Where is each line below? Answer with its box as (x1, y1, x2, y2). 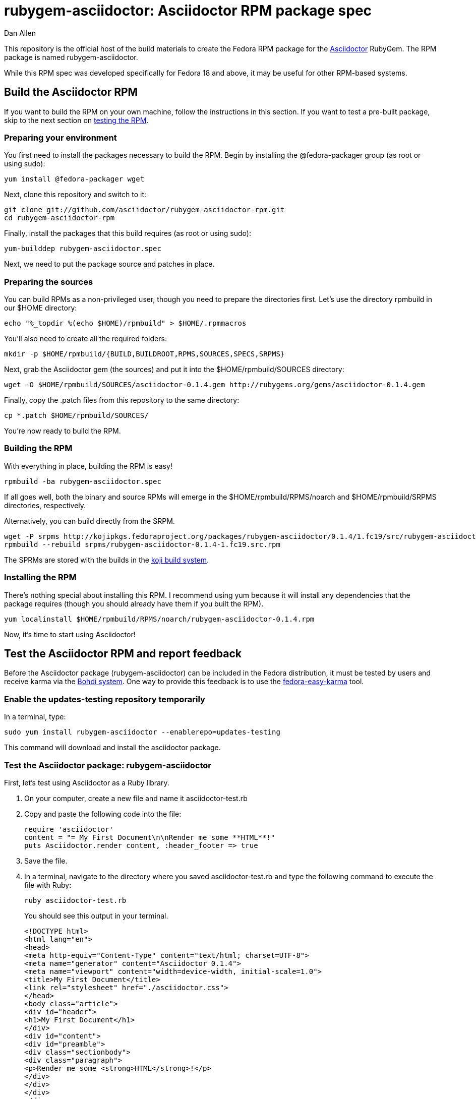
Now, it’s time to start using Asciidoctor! (4, 630, 136, 639)
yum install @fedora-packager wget (4, 175, 145, 184)
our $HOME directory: (4, 303, 77, 313)
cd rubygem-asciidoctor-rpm (4, 214, 115, 222)
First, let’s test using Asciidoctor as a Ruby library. (4, 778, 169, 787)
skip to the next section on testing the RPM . (4, 115, 149, 125)
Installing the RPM (4, 572, 77, 583)
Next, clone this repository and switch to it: (4, 190, 146, 199)
